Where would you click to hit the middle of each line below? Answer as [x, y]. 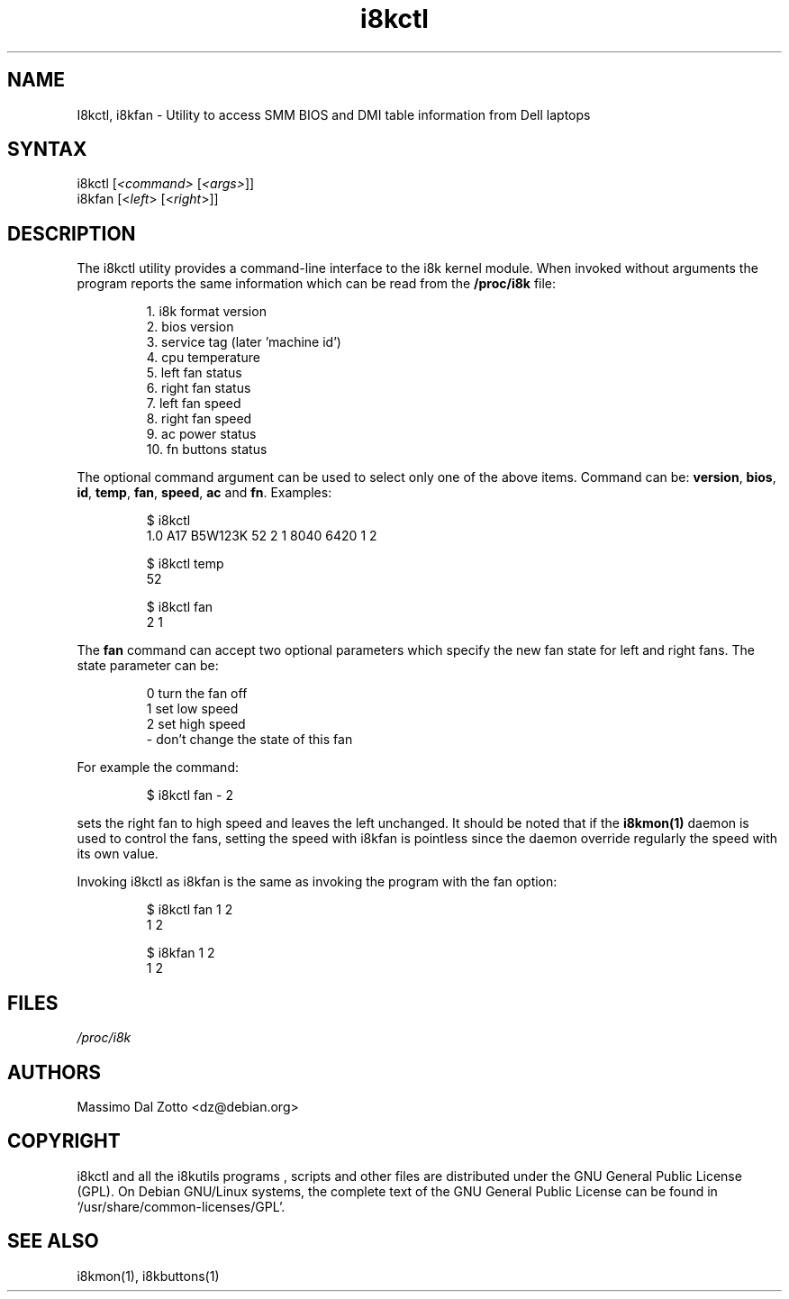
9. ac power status [201, 434]
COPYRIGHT [64, 1141]
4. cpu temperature [203, 358]
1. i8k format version [206, 312]
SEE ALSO [53, 1241]
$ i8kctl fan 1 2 [190, 910]
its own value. [118, 854]
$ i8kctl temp [185, 564]
